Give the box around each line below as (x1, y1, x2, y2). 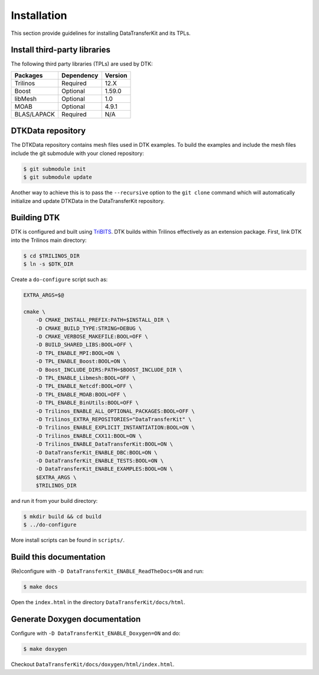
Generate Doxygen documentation (11, 614, 141, 624)
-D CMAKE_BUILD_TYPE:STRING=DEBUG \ (35, 325, 142, 331)
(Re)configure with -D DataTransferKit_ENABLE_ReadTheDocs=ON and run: (11, 568, 204, 575)
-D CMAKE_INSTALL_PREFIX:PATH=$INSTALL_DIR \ (35, 316, 170, 324)
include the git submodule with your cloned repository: (11, 150, 144, 157)
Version (105, 71, 128, 79)
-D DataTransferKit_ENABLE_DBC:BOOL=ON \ (35, 449, 158, 456)
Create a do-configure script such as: (11, 276, 108, 283)
